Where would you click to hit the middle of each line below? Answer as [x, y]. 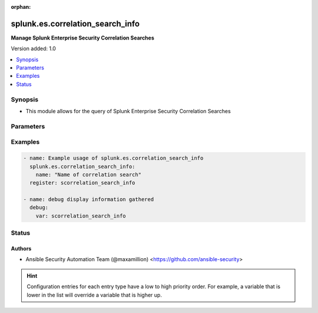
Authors [21, 248]
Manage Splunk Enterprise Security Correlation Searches [82, 38]
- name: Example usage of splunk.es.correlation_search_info [113, 158]
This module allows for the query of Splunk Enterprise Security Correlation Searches [128, 111]
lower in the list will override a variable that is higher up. [94, 295]
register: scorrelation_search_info [82, 183]
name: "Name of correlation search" [88, 174]
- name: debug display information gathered [89, 200]
